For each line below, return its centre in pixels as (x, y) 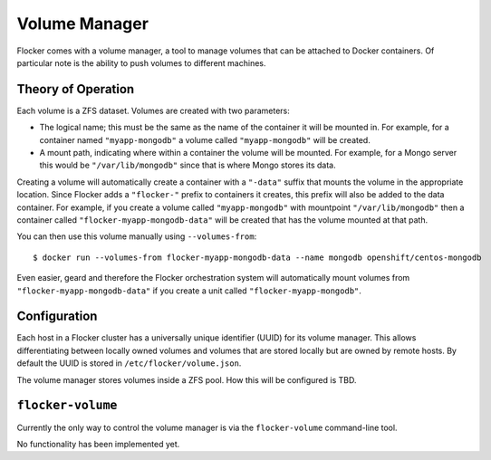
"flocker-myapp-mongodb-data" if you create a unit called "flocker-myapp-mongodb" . (189, 291)
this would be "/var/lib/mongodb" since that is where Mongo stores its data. (188, 165)
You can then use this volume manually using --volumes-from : (137, 236)
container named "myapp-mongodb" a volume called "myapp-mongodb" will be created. (205, 139)
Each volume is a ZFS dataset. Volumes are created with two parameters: (153, 110)
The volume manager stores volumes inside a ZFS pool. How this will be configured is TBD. (187, 379)
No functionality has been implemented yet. (98, 444)
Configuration (57, 316)
